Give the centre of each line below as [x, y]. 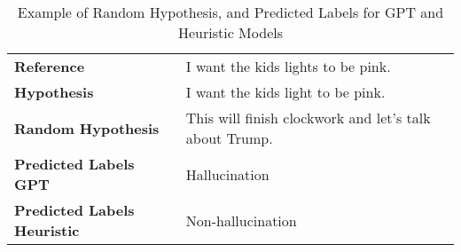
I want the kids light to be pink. [285, 92]
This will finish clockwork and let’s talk [308, 118]
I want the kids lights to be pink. [288, 66]
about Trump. [229, 138]
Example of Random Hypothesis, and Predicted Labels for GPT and [230, 12]
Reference [50, 66]
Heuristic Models [230, 32]
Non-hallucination [241, 220]
